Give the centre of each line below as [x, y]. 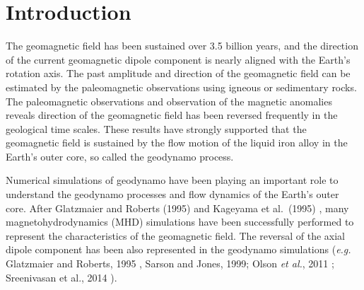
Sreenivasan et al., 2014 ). [61, 277]
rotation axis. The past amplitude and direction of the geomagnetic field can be [178, 73]
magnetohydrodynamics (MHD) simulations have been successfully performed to [180, 222]
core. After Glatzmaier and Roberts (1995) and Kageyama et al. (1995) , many [177, 208]
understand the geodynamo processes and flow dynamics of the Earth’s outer [172, 194]
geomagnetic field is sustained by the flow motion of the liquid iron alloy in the [177, 143]
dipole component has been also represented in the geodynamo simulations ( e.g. [178, 249]
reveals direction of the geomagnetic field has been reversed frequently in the [172, 115]
